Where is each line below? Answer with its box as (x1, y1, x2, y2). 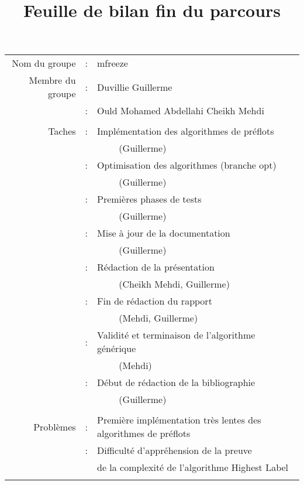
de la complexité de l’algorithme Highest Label (97, 460, 289, 474)
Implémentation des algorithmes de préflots (97, 124, 274, 138)
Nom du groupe (12, 56, 76, 70)
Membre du (29, 73, 76, 87)
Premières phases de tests (97, 192, 202, 206)
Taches (48, 124, 76, 138)
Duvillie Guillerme (97, 80, 172, 94)
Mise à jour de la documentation (97, 226, 230, 240)
